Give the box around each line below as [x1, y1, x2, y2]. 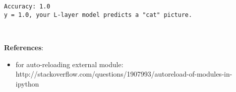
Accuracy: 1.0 [4, 3, 51, 10]
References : [4, 42, 44, 52]
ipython [15, 78, 39, 89]
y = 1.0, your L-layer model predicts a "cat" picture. [4, 11, 192, 18]
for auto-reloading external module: [15, 59, 123, 69]
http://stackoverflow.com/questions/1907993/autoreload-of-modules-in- [15, 69, 233, 79]
